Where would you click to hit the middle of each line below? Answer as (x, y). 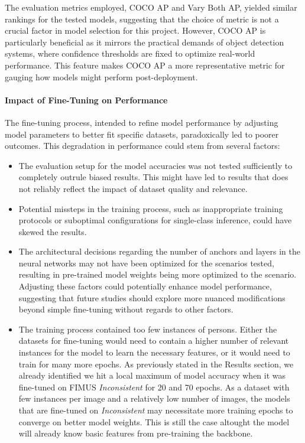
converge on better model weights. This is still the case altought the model (154, 421)
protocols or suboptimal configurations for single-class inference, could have (155, 220)
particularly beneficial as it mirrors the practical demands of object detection (145, 42)
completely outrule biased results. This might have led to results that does (153, 177)
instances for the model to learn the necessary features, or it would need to (154, 352)
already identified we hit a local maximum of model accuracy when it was (152, 375)
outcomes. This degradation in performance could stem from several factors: (142, 146)
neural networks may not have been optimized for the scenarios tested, (146, 263)
